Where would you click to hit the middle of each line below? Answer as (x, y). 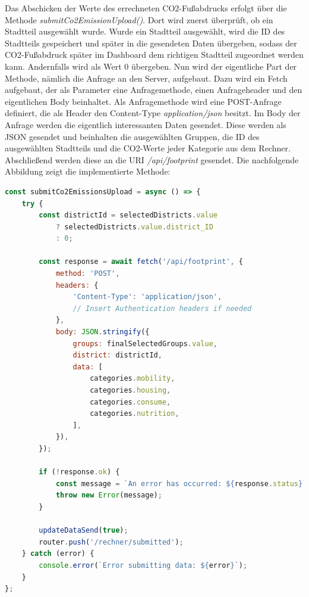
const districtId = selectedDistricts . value (128, 215)
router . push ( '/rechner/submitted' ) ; (111, 542)
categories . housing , (130, 390)
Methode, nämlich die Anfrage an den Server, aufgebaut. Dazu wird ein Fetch (146, 78)
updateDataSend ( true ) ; (83, 531)
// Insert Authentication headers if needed (162, 308)
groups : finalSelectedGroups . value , (145, 343)
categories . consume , (130, 402)
